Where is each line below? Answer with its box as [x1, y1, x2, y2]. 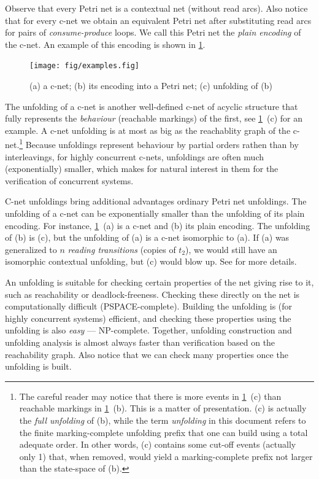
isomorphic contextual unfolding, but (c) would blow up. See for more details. [5, 255, 297, 268]
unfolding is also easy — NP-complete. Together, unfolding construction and [5, 324, 292, 337]
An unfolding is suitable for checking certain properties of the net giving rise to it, [5, 276, 314, 288]
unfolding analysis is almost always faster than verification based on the [5, 335, 275, 348]
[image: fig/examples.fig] [29, 61, 139, 71]
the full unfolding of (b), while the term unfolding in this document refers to [19, 413, 306, 426]
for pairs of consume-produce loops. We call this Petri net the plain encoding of [5, 26, 301, 39]
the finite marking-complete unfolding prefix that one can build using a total [19, 426, 308, 438]
